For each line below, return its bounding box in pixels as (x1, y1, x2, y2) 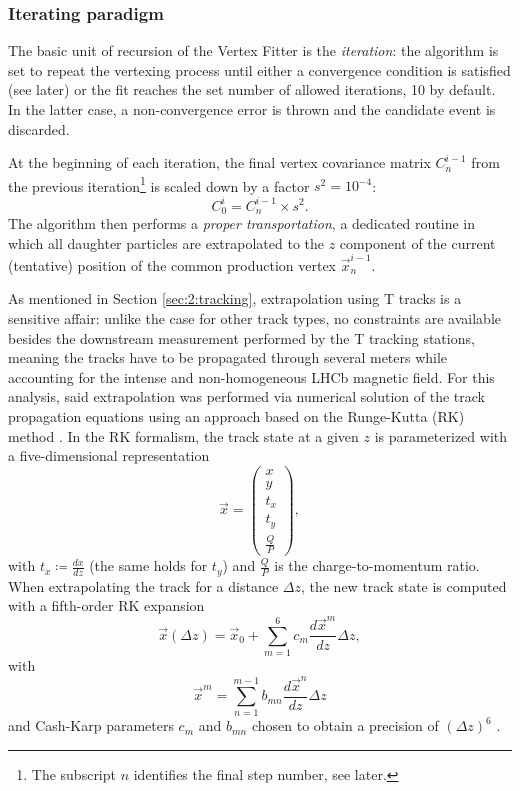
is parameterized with (374, 425, 508, 446)
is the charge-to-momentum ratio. (274, 555, 480, 576)
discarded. (8, 118, 70, 139)
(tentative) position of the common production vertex (8, 254, 337, 275)
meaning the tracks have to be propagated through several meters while (8, 347, 448, 368)
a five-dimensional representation (8, 445, 210, 466)
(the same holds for (89, 555, 208, 576)
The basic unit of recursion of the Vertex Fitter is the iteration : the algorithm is (8, 40, 499, 61)
